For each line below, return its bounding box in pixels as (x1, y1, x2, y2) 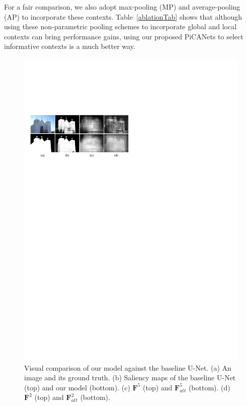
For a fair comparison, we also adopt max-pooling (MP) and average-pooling (4, 2, 240, 12)
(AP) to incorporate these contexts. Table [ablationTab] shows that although (4, 11, 242, 22)
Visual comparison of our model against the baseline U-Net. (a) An (24, 362, 231, 373)
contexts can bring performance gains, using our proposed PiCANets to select (4, 31, 243, 41)
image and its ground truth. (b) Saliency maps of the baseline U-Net (24, 372, 236, 383)
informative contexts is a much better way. (4, 41, 135, 51)
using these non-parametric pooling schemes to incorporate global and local (4, 21, 237, 32)
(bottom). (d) (188, 382, 230, 392)
